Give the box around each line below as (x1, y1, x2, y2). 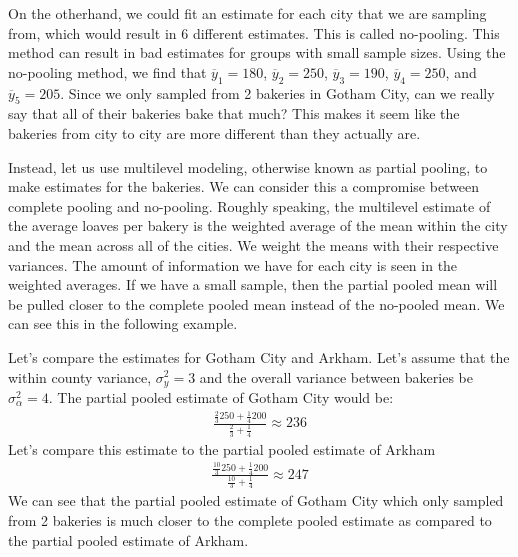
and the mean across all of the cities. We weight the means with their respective (8, 234, 499, 255)
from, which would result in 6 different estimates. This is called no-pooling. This (8, 22, 500, 43)
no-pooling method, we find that (8, 61, 207, 82)
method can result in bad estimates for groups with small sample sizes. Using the (8, 42, 506, 63)
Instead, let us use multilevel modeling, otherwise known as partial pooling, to (8, 156, 488, 177)
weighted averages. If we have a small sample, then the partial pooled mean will (8, 274, 498, 295)
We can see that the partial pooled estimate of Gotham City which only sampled (8, 490, 504, 511)
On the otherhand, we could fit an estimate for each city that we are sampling (8, 3, 487, 23)
